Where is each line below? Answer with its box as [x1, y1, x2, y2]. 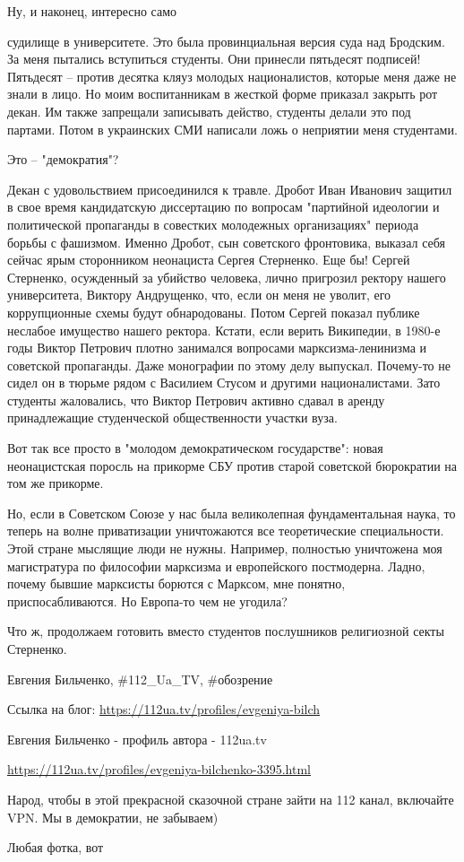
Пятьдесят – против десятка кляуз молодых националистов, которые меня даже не [7, 66, 457, 85]
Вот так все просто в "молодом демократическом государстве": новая [7, 439, 383, 457]
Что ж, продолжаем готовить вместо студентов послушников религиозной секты [7, 622, 444, 640]
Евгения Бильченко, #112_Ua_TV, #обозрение [7, 669, 273, 688]
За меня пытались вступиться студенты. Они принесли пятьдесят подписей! [7, 49, 421, 68]
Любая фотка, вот [7, 838, 104, 857]
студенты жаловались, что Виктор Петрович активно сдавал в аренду [7, 390, 385, 409]
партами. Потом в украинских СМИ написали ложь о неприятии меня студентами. [7, 119, 458, 138]
